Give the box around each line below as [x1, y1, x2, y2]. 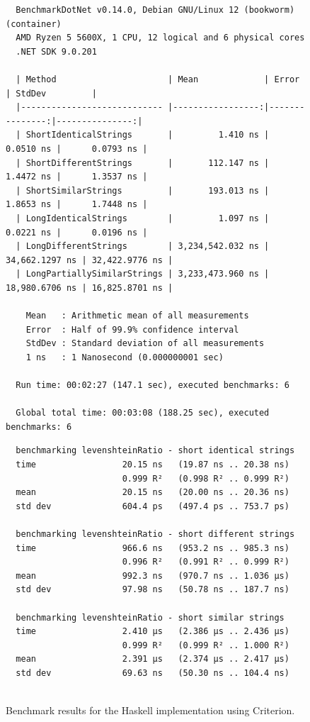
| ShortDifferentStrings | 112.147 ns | [16, 157, 270, 168]
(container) [6, 18, 62, 29]
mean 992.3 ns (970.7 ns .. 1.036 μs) [16, 570, 289, 581]
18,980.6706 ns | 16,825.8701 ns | [6, 282, 173, 293]
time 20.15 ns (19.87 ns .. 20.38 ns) [16, 460, 289, 470]
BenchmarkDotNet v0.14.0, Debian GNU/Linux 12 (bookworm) [16, 5, 295, 15]
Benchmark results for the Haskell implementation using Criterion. [6, 703, 295, 718]
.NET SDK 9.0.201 [16, 46, 97, 57]
